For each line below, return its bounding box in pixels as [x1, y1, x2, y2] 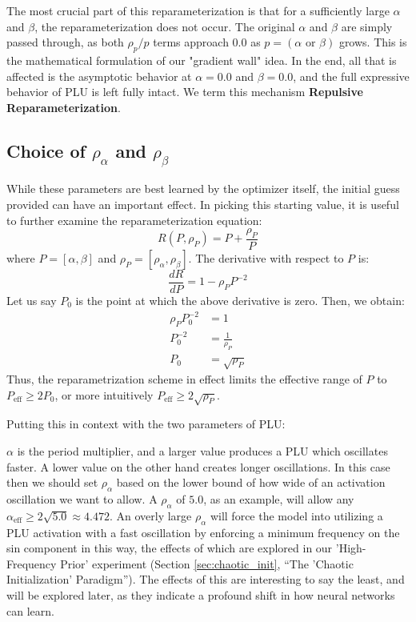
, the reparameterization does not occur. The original [34, 18, 295, 34]
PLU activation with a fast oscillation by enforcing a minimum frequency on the [6, 524, 400, 540]
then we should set [6, 474, 98, 491]
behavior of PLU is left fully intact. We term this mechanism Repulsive [6, 83, 363, 100]
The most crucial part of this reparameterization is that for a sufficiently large [6, 2, 390, 18]
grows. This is [338, 34, 407, 50]
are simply [341, 18, 393, 34]
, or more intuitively [54, 386, 154, 403]
